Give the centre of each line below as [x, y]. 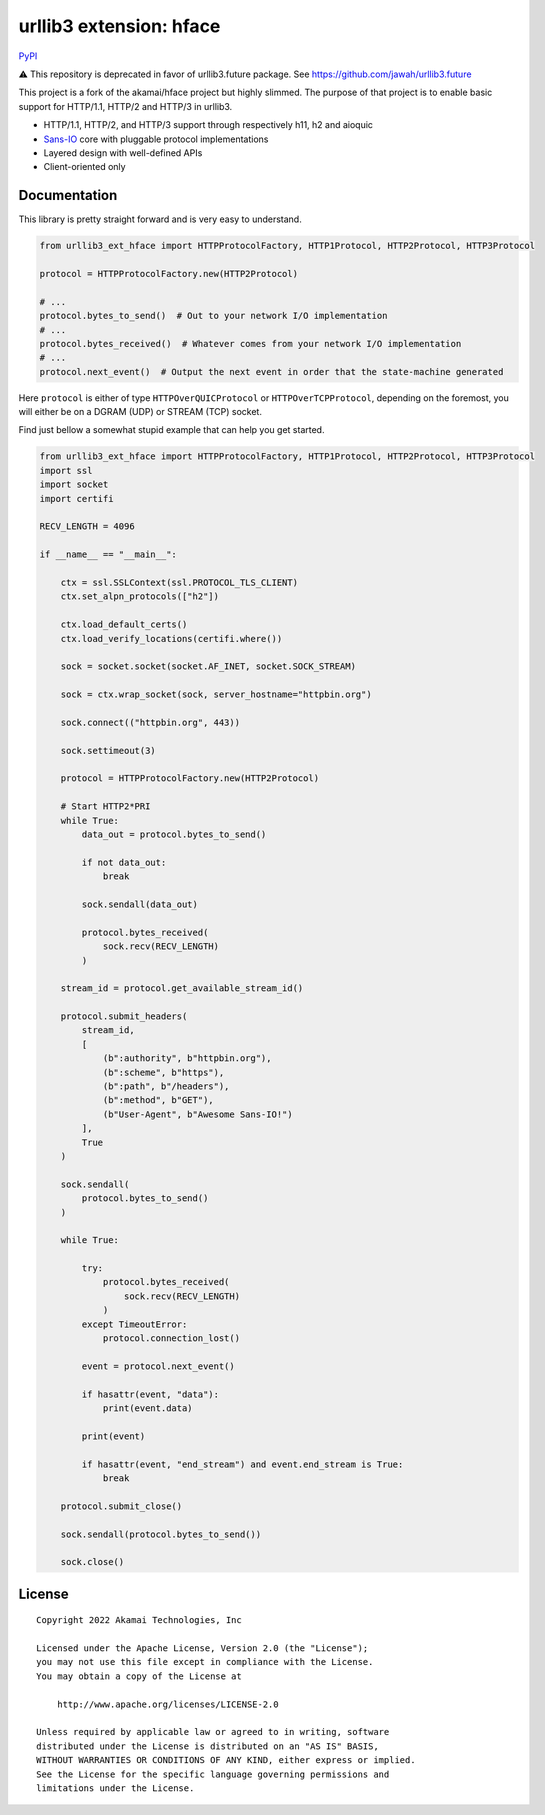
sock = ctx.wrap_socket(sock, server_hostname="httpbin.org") [216, 694]
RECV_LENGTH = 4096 [87, 526]
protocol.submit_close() [121, 1506]
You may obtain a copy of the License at [139, 1676]
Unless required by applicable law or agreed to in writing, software [213, 1732]
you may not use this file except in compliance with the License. [205, 1662]
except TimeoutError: [134, 1324]
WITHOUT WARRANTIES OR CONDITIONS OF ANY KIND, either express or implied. [226, 1760]
